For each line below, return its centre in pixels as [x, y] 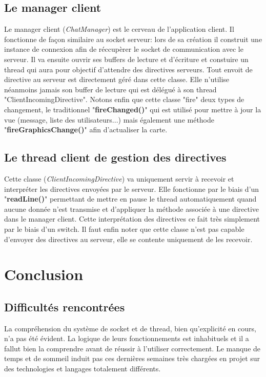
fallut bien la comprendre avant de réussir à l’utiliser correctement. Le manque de [132, 348]
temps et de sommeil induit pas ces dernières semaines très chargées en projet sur [132, 358]
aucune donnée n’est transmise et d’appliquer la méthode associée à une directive [132, 209]
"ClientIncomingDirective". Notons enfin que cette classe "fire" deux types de [124, 99]
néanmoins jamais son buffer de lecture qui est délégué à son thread [110, 89]
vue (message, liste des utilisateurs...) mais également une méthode [109, 119]
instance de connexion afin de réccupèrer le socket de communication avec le [124, 49]
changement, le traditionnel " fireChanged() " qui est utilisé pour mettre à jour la [133, 109]
